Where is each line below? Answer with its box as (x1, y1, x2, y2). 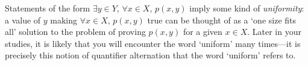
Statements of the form (5, 2, 90, 14)
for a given (183, 25, 222, 38)
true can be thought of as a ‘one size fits (147, 13, 297, 26)
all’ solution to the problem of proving (5, 25, 146, 38)
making (50, 13, 78, 26)
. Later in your (247, 25, 301, 38)
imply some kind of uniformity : (189, 2, 304, 14)
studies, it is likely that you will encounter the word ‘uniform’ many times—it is (5, 37, 301, 49)
